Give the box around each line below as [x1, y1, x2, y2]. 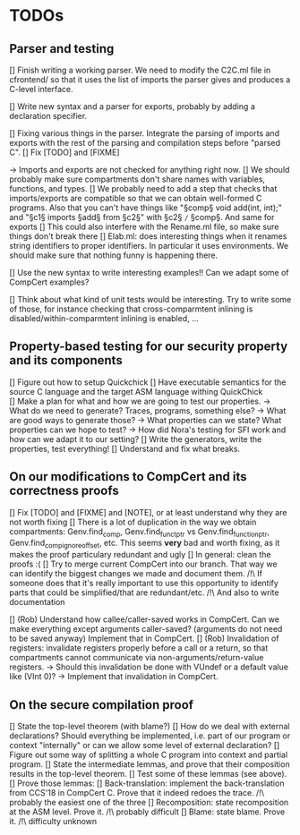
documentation [9, 597, 65, 608]
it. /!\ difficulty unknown [9, 816, 98, 827]
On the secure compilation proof [9, 697, 194, 712]
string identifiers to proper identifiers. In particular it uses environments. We [9, 241, 289, 251]
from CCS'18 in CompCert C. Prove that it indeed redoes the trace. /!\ [9, 788, 264, 798]
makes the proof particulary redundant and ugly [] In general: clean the [9, 550, 271, 560]
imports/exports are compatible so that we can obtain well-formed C [9, 193, 262, 203]
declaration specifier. [9, 111, 88, 121]
